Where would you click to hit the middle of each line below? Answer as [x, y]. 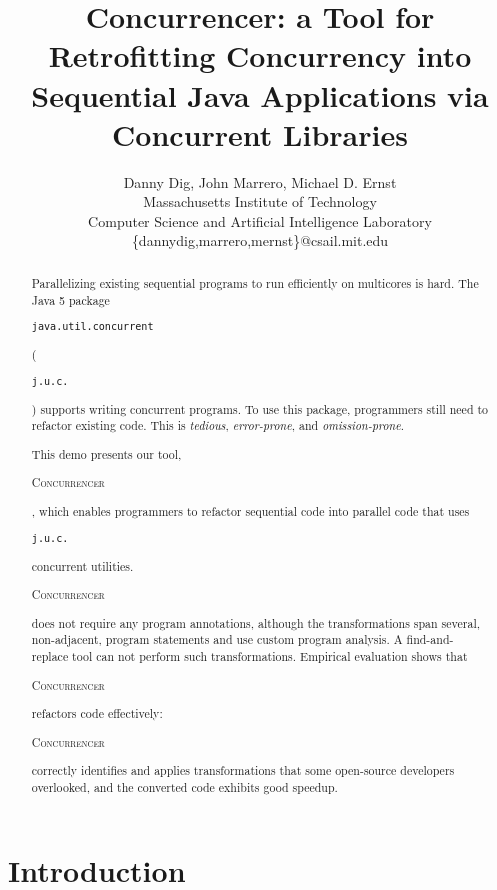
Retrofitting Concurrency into [260, 55]
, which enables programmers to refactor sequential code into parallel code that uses [250, 510]
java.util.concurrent [92, 327]
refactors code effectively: [97, 713]
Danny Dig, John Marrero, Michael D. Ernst [260, 181]
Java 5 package [70, 299]
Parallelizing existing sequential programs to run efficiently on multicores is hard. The [255, 282]
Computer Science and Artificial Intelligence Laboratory [260, 220]
